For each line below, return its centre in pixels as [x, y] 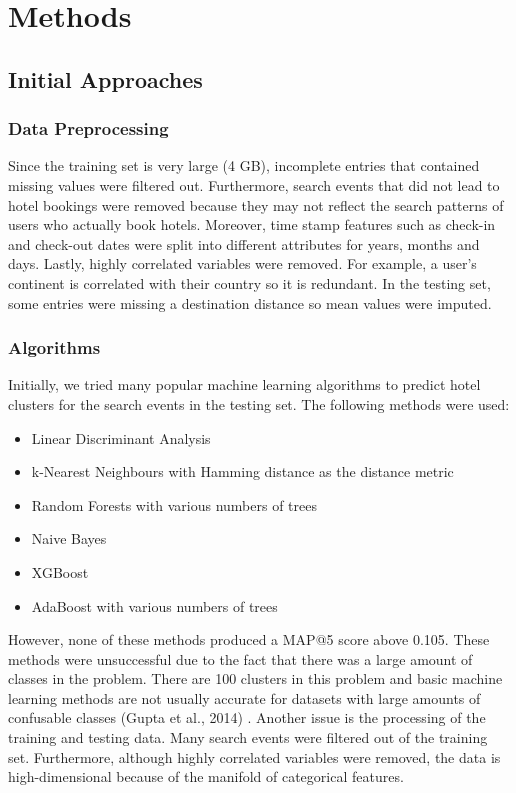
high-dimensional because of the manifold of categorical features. [206, 776]
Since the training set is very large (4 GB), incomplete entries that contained [244, 165]
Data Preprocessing [88, 128]
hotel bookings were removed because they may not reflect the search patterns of [256, 204]
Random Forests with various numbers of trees [174, 504]
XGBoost [60, 571]
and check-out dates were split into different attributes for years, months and [244, 243]
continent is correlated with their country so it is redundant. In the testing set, [249, 282]
